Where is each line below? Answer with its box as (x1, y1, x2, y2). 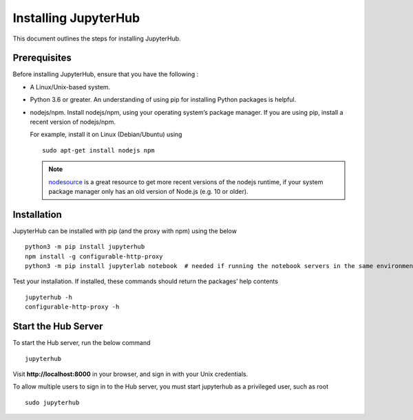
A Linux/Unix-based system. (30, 82, 111, 91)
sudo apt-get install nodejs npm (42, 146, 155, 154)
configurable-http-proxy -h (25, 303, 120, 311)
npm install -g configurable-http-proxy (25, 252, 163, 261)
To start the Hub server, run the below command (12, 339, 151, 347)
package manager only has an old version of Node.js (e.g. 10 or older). (48, 187, 248, 195)
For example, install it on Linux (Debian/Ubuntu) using (30, 131, 182, 139)
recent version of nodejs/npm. (30, 118, 116, 126)
